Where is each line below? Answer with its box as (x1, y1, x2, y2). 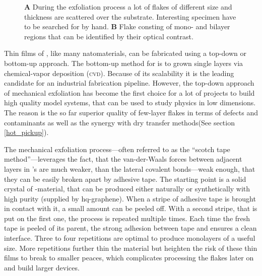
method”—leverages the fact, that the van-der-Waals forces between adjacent (4, 154, 242, 164)
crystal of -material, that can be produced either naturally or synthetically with (4, 183, 250, 194)
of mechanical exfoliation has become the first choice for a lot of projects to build (4, 87, 255, 98)
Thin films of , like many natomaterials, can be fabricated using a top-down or (4, 48, 247, 58)
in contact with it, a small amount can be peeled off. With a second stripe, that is (4, 203, 257, 214)
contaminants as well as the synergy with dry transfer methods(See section (4, 117, 235, 127)
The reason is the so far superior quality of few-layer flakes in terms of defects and (4, 107, 258, 117)
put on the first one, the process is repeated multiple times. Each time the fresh (4, 213, 250, 223)
